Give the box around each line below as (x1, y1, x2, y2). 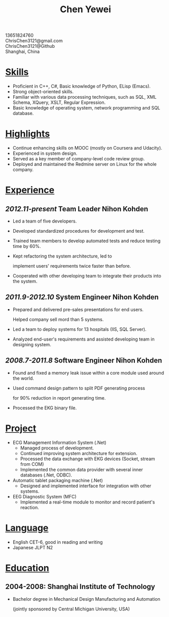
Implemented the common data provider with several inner (20, 466, 144, 472)
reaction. (20, 504, 39, 510)
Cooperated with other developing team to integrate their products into (12, 273, 161, 279)
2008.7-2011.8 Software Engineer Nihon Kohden (5, 356, 162, 365)
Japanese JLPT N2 (12, 544, 53, 550)
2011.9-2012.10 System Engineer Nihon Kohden (5, 293, 159, 301)
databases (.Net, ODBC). (20, 472, 72, 478)
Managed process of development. (20, 444, 94, 451)
